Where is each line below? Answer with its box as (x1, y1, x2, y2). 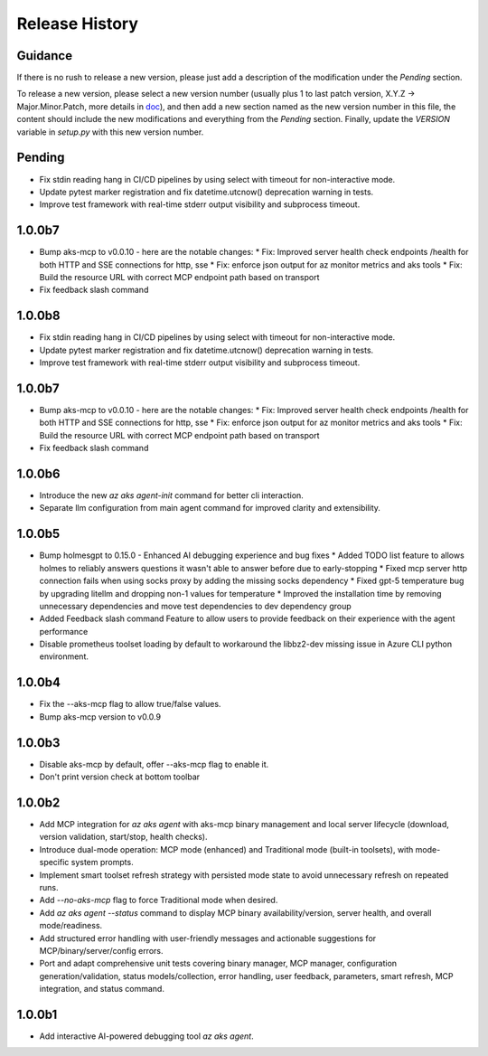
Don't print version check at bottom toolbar (39, 771, 201, 782)
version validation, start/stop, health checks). (39, 832, 208, 843)
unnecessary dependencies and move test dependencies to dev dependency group (39, 600, 352, 611)
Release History (16, 14, 139, 33)
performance (39, 626, 89, 636)
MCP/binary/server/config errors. (39, 945, 164, 956)
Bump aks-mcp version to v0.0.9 (39, 711, 162, 722)
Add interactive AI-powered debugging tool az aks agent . (39, 1031, 254, 1042)
